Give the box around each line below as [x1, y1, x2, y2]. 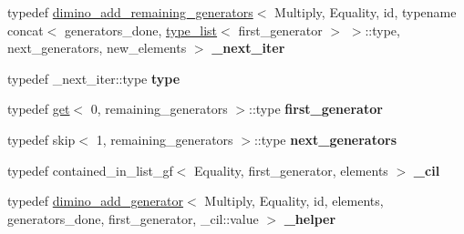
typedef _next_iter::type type [7, 68, 180, 87]
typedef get [7, 99, 70, 118]
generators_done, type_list [64, 20, 218, 39]
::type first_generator [249, 99, 383, 118]
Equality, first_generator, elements [194, 160, 388, 179]
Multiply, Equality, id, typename [274, 3, 457, 21]
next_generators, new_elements [7, 38, 187, 57]
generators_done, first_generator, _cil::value [7, 209, 259, 228]
